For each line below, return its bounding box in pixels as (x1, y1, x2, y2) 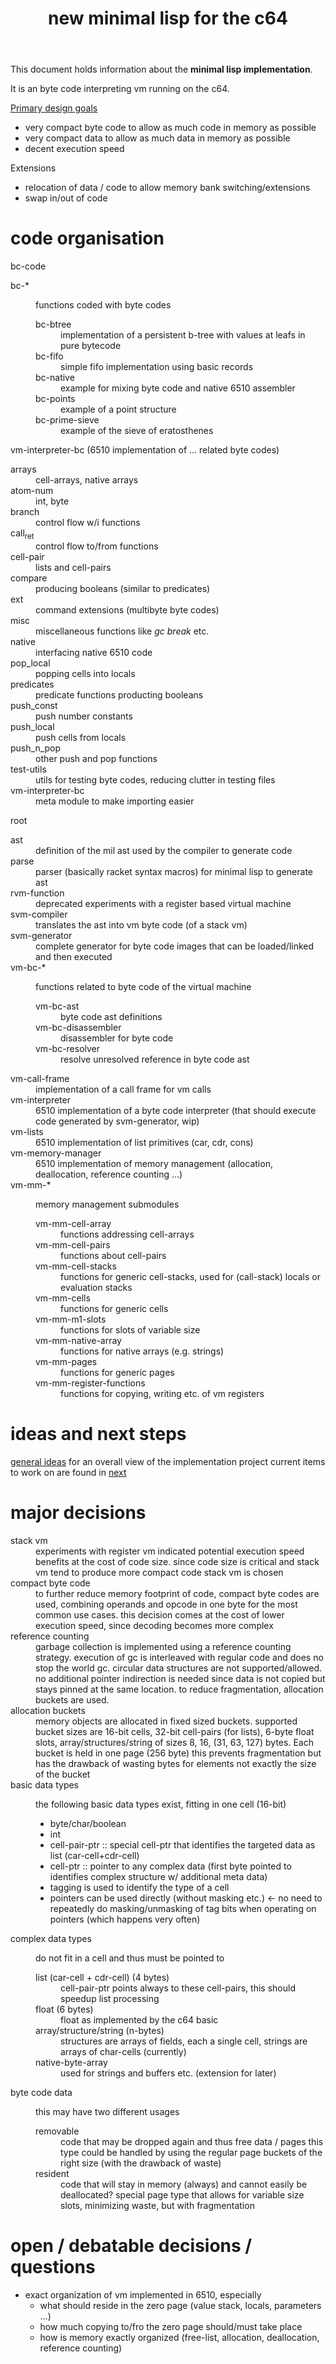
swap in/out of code (24, 192, 108, 204)
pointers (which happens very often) (49, 1913, 201, 1925)
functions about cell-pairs (60, 1249, 167, 1261)
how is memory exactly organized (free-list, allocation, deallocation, (39, 2331, 320, 2343)
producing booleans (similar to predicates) (35, 582, 211, 594)
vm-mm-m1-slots (35, 1313, 107, 1325)
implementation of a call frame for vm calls (35, 1083, 212, 1095)
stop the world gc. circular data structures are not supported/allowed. (35, 1662, 323, 1674)
